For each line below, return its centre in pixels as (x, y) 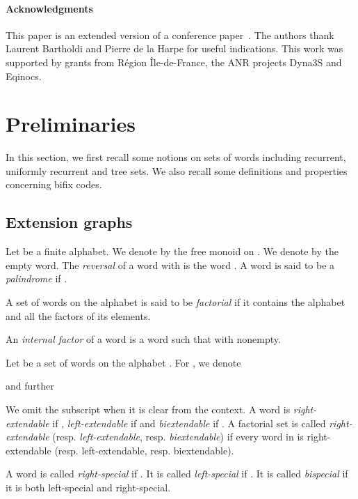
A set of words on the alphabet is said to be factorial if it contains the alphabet (176, 302)
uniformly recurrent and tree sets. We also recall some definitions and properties (177, 170)
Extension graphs (69, 222)
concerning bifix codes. (54, 184)
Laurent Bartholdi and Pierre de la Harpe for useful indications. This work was (174, 48)
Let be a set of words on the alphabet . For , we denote (123, 362)
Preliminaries (71, 124)
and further (30, 386)
